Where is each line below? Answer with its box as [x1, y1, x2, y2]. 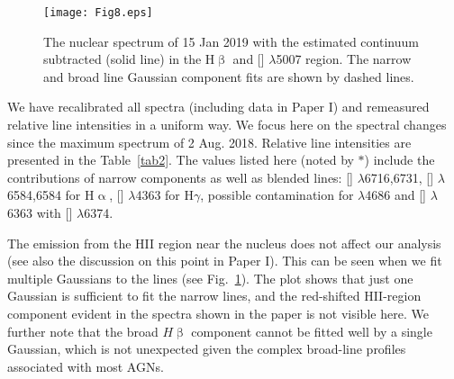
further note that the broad [7, 321, 159, 340]
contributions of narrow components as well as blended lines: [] [7, 167, 353, 186]
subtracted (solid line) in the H [43, 50, 215, 68]
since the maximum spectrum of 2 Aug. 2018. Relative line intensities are [7, 132, 412, 151]
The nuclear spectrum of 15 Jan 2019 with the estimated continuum [43, 32, 419, 50]
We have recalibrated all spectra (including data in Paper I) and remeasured [7, 97, 430, 116]
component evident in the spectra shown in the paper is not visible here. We [7, 303, 429, 322]
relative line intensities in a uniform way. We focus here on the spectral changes [7, 115, 447, 134]
